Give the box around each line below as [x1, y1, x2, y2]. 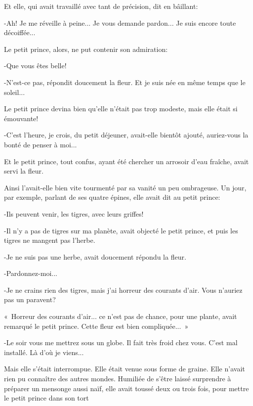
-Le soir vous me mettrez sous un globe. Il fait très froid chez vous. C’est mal [4, 337, 238, 348]
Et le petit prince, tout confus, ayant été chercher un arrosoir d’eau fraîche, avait [4, 156, 249, 166]
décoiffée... [4, 27, 36, 38]
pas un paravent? [4, 294, 56, 305]
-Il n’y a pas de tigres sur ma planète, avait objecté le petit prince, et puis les [4, 225, 238, 235]
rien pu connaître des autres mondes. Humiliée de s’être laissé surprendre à [4, 373, 231, 384]
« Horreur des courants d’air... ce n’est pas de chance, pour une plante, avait [4, 311, 237, 321]
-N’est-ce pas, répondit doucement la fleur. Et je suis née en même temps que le [4, 77, 246, 87]
